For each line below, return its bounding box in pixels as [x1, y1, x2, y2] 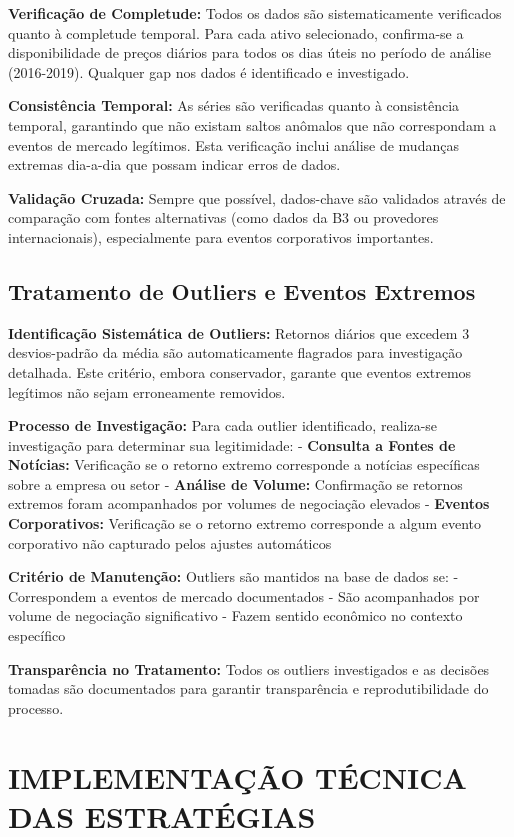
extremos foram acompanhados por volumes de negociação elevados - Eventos [8, 493, 490, 514]
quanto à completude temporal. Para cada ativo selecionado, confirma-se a [8, 22, 464, 43]
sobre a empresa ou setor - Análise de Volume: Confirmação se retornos [8, 473, 463, 494]
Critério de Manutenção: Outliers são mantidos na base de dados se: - [8, 566, 459, 587]
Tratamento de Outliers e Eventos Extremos [8, 275, 476, 306]
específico [8, 625, 66, 646]
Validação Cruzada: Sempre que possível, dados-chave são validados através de [8, 187, 506, 208]
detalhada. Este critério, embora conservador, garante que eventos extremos [8, 361, 472, 382]
